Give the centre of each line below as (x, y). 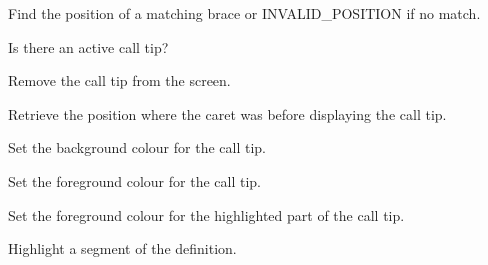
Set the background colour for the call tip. (137, 147)
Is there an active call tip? (88, 46)
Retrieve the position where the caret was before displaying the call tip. (227, 113)
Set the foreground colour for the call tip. (134, 180)
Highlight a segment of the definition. (122, 248)
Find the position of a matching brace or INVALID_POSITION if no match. (244, 13)
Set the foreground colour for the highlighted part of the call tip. (206, 214)
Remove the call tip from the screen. (119, 80)
